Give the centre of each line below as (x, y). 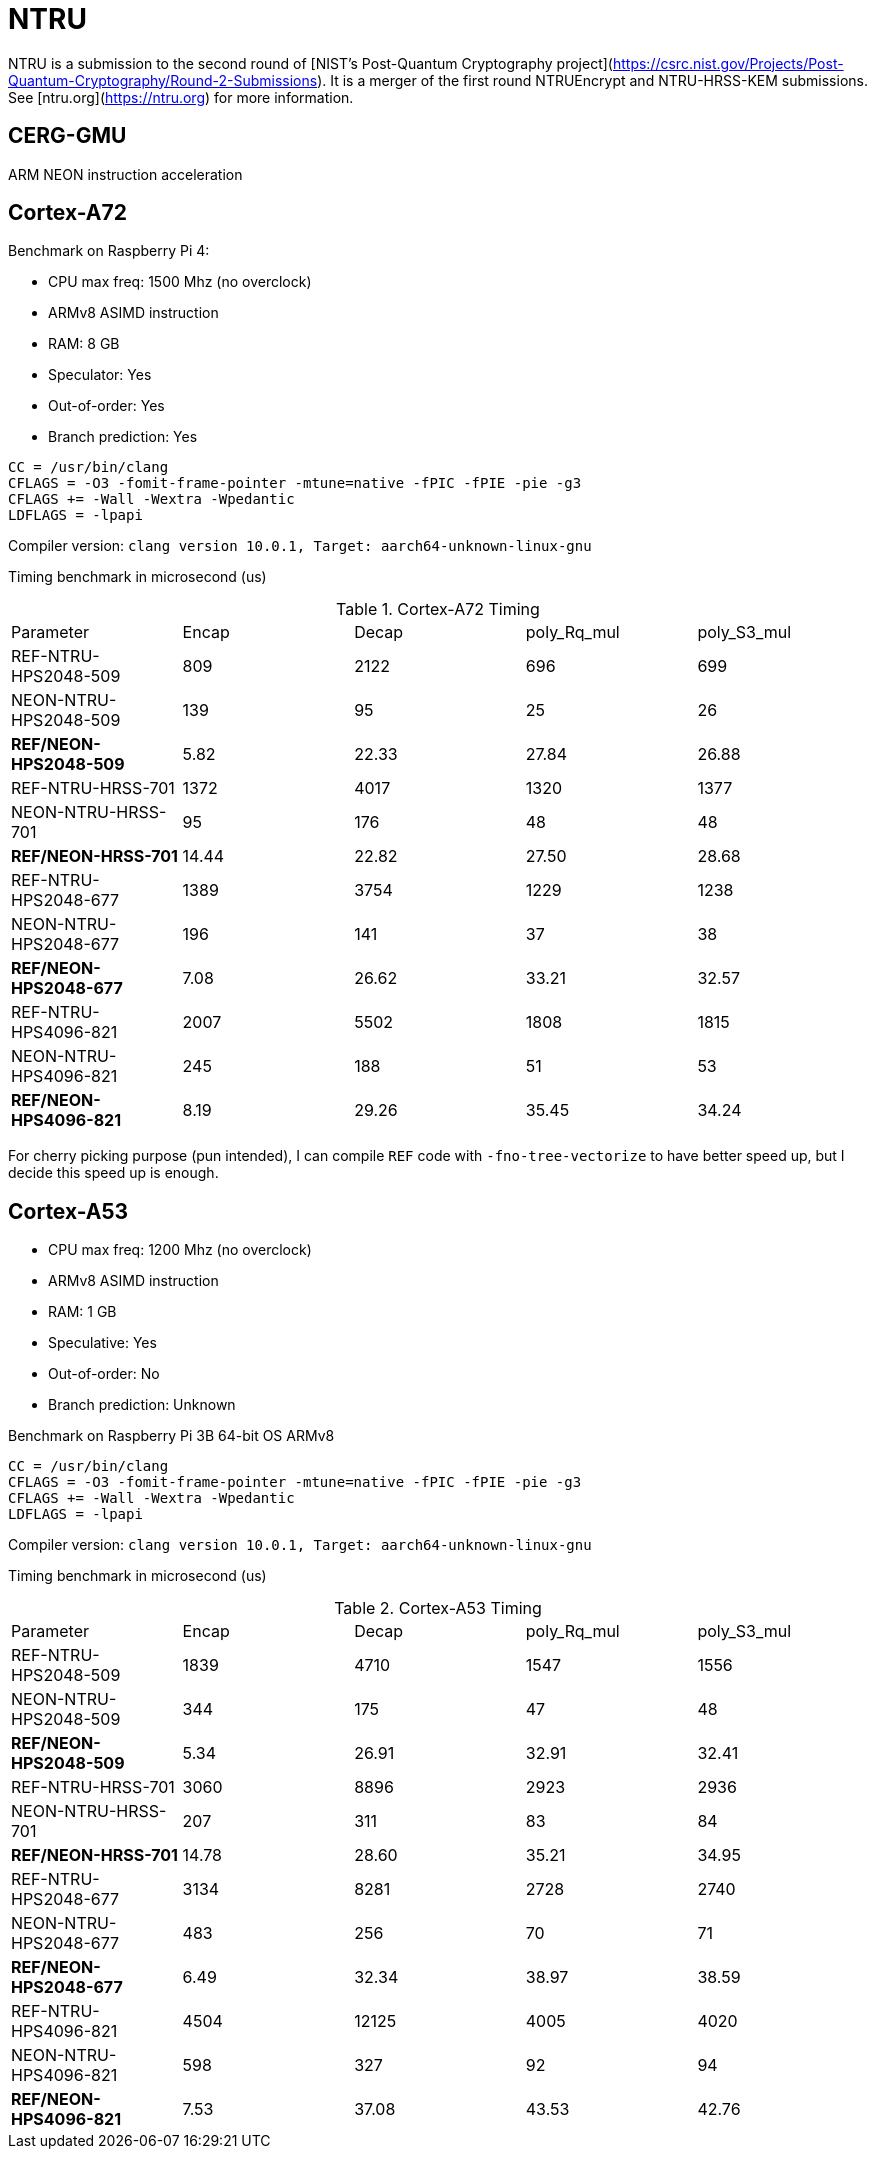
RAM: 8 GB (84, 344)
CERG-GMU (67, 136)
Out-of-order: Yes (106, 406)
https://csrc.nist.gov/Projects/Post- (728, 63)
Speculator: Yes (100, 375)
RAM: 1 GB (82, 1312)
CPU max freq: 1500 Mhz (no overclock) (180, 282)
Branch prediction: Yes (123, 437)
